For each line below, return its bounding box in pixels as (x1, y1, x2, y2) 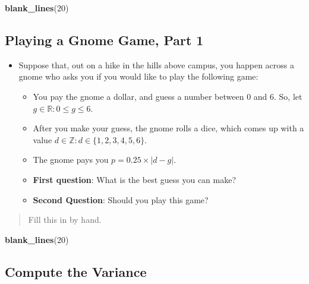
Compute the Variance (5, 262, 147, 280)
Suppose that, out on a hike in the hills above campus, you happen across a (18, 58, 295, 71)
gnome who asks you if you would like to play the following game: (18, 70, 258, 83)
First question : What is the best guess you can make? (33, 173, 237, 185)
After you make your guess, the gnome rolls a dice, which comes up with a (33, 122, 304, 134)
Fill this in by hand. (28, 213, 102, 226)
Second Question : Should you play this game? (33, 193, 209, 206)
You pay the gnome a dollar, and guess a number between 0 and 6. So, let (33, 90, 302, 102)
